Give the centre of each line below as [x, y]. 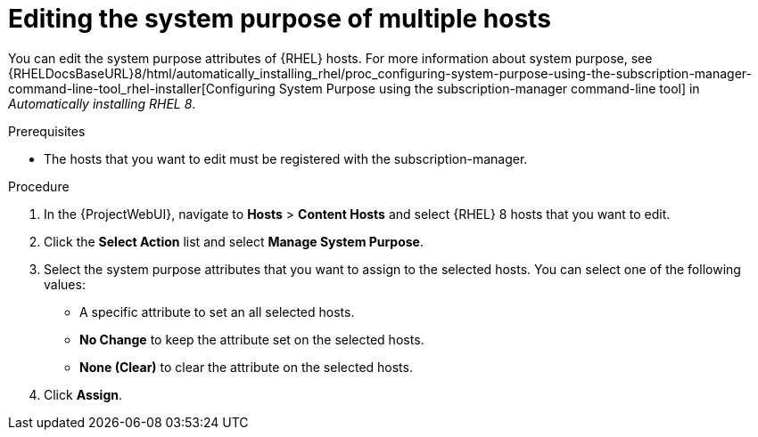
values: [65, 284]
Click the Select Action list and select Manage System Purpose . [234, 241]
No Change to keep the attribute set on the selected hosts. [252, 339]
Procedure [39, 186]
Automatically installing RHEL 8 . [102, 103]
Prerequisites [47, 131]
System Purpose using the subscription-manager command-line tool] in [489, 88]
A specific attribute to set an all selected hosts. [217, 312]
